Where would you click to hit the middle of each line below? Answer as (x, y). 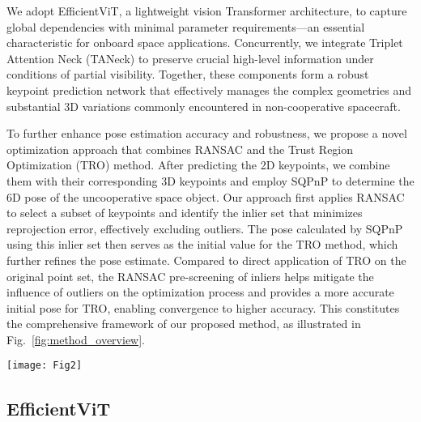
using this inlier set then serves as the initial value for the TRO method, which (202, 244)
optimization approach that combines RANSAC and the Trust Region (180, 149)
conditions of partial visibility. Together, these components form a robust (188, 74)
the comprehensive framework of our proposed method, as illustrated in (184, 324)
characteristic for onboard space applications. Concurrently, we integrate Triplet (205, 43)
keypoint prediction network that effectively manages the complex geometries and (209, 90)
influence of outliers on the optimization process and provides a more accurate (200, 292)
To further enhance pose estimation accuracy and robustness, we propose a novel (207, 133)
